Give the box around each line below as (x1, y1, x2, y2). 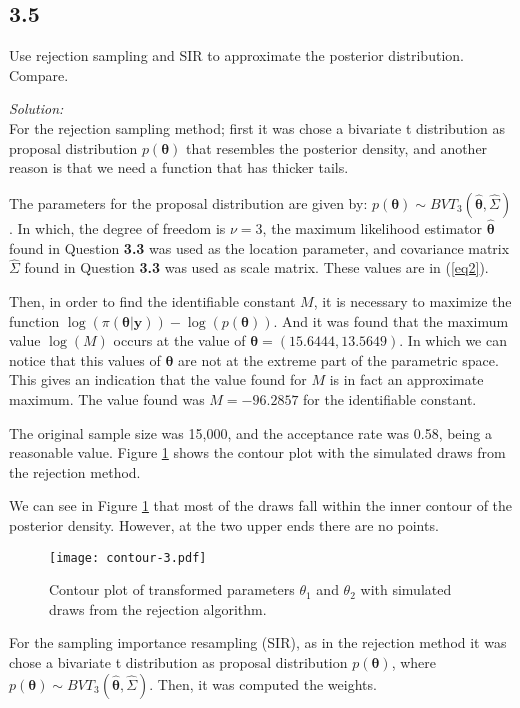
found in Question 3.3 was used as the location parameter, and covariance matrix (9, 237, 510, 258)
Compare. (9, 64, 69, 85)
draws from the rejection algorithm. (49, 598, 267, 619)
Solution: (9, 98, 64, 119)
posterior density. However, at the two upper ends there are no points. (9, 514, 439, 535)
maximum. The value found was (9, 388, 205, 409)
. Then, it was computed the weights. (149, 673, 377, 694)
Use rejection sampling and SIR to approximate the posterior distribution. (9, 45, 464, 66)
